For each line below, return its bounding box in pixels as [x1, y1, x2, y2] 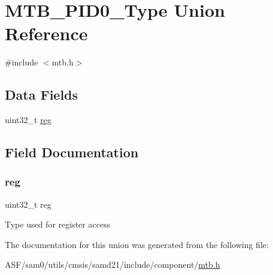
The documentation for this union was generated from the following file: [5, 238, 269, 250]
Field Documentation [5, 143, 139, 162]
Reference [5, 21, 88, 46]
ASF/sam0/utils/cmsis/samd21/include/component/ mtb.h [5, 258, 220, 271]
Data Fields [5, 85, 78, 104]
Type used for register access [5, 218, 111, 231]
